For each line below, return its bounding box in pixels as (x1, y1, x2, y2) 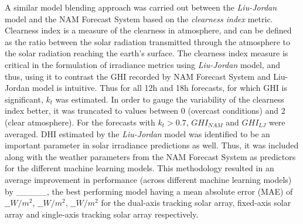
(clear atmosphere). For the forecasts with (5, 116, 155, 128)
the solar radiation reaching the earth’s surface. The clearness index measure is (5, 47, 288, 59)
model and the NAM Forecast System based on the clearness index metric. (5, 12, 273, 25)
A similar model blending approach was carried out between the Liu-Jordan (5, 1, 277, 13)
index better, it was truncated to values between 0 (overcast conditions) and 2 (5, 104, 285, 117)
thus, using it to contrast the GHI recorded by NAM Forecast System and (5, 70, 271, 82)
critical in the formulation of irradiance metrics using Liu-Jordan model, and (5, 58, 280, 70)
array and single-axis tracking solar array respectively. (5, 208, 199, 220)
